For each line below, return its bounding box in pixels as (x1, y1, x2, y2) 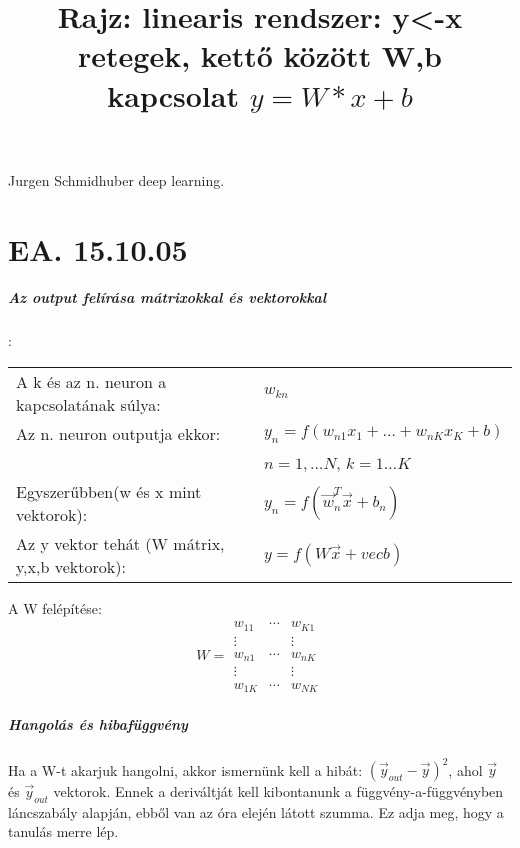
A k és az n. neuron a (16, 369, 167, 393)
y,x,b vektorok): (16, 554, 126, 578)
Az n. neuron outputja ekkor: (16, 421, 221, 445)
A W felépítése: (8, 597, 102, 618)
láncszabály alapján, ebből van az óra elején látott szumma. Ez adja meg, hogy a (8, 801, 504, 822)
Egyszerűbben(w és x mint (16, 479, 202, 503)
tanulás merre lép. (8, 821, 119, 842)
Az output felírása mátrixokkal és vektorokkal (8, 287, 327, 308)
